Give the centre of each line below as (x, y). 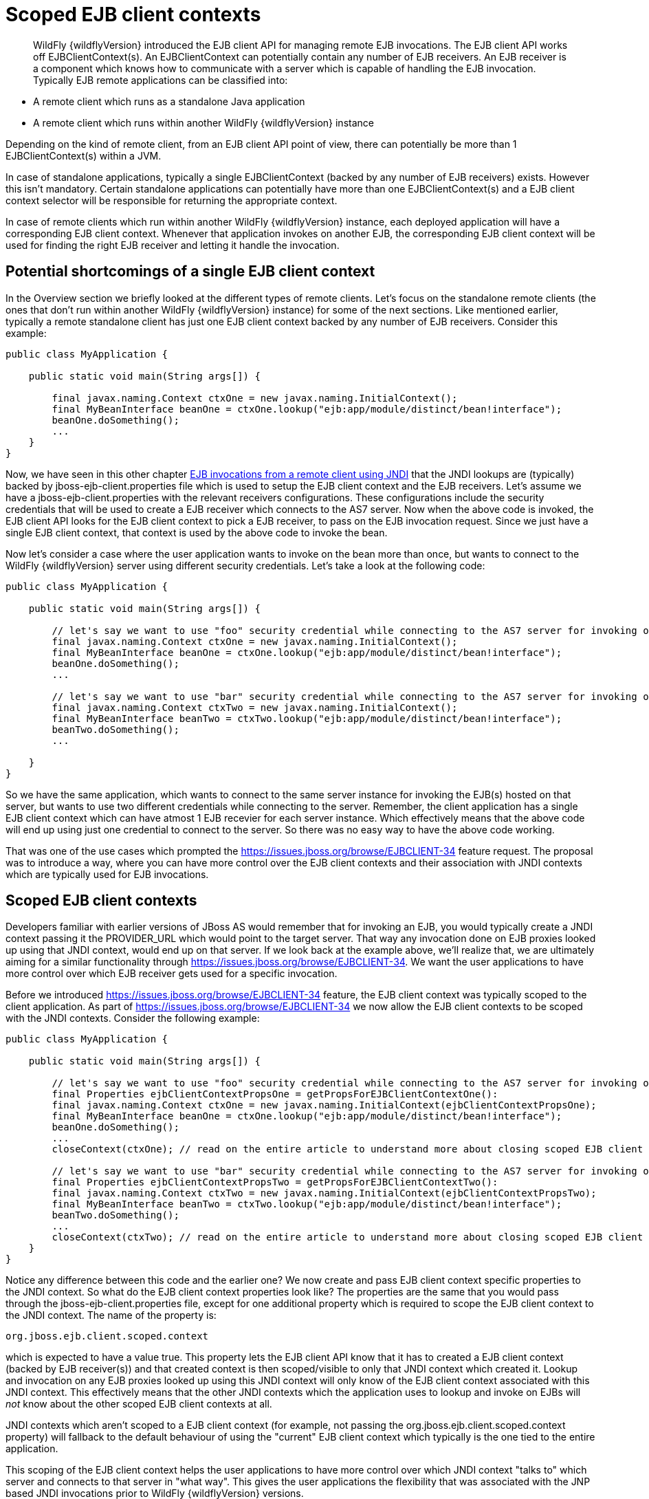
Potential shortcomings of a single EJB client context (190, 272)
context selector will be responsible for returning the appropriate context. (172, 200)
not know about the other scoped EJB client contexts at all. (139, 1404)
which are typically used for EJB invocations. (107, 874)
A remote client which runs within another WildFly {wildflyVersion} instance (203, 122)
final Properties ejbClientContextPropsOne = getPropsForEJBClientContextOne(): (275, 1094)
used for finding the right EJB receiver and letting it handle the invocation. (173, 245)
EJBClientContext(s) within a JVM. (84, 155)
